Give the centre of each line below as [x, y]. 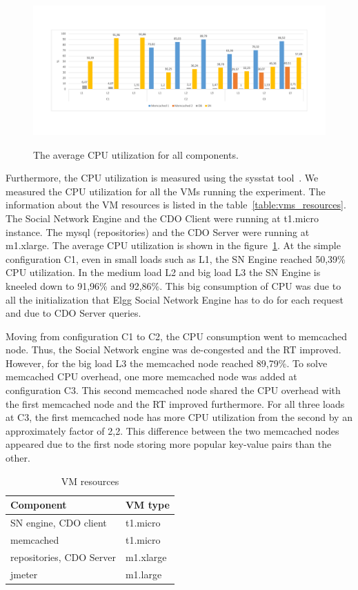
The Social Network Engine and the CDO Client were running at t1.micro [162, 218]
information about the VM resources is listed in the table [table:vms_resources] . [176, 205]
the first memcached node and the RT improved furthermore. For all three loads [175, 403]
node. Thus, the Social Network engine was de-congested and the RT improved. [173, 350]
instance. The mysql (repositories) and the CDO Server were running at [158, 232]
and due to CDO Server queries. [73, 313]
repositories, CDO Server [63, 557]
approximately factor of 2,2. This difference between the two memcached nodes [172, 430]
